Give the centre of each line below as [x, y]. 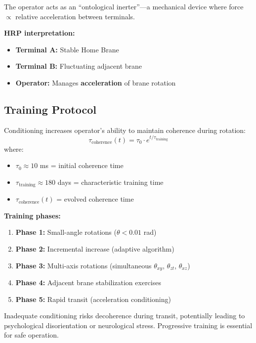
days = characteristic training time [110, 182]
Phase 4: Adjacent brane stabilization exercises [88, 282]
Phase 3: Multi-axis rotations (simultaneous [84, 265]
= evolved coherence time [95, 199]
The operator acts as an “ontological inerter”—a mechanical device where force [124, 6]
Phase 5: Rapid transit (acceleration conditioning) [93, 299]
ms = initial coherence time [82, 165]
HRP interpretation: [40, 33]
